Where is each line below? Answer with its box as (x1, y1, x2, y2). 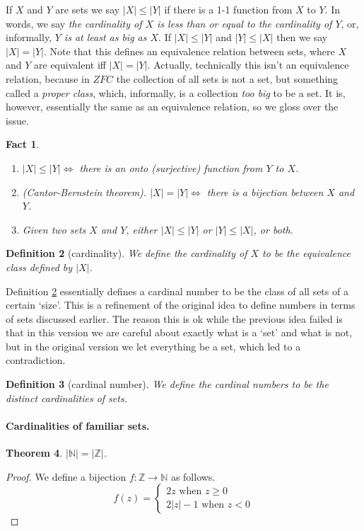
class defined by (6, 259, 73, 274)
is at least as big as (64, 30, 147, 45)
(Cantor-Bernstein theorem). (22, 184, 147, 199)
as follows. (170, 469, 216, 484)
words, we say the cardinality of (6, 16, 142, 30)
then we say (276, 30, 328, 45)
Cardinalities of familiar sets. (6, 418, 150, 433)
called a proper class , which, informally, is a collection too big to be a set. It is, (6, 85, 346, 100)
